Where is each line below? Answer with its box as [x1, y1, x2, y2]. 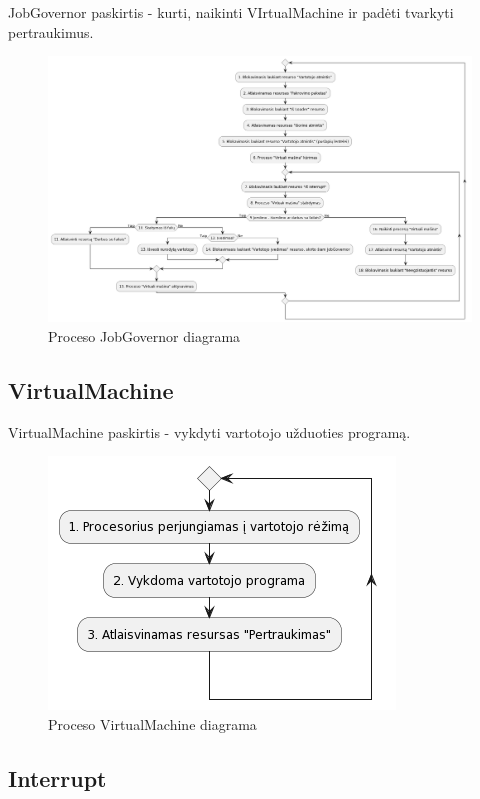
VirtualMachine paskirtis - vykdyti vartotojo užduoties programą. [8, 421, 411, 442]
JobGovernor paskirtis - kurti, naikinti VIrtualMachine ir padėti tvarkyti [8, 2, 454, 22]
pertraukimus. [8, 21, 94, 42]
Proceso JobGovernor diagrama [48, 326, 241, 347]
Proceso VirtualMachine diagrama [48, 714, 257, 734]
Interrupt [8, 762, 107, 793]
